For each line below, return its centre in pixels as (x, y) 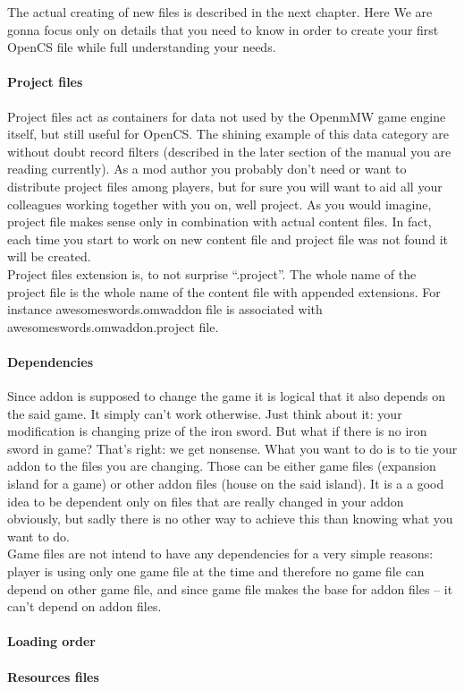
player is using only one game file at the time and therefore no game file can (216, 571)
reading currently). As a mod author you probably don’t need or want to (207, 169)
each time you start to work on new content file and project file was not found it (228, 239)
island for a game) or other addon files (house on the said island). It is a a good (226, 484)
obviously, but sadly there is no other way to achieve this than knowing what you (230, 519)
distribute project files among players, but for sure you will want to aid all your (225, 186)
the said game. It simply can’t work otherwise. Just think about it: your (205, 413)
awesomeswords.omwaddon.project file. (113, 326)
